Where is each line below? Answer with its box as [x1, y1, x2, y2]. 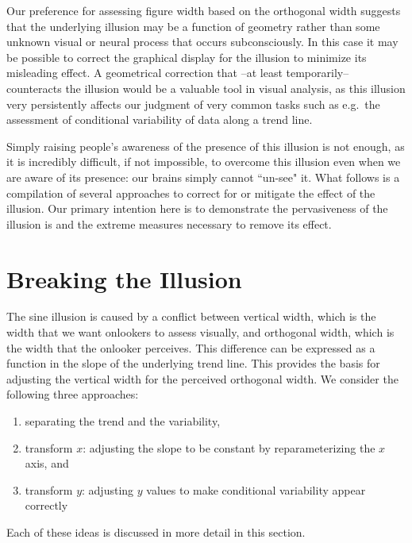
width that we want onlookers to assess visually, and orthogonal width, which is [6, 324, 395, 341]
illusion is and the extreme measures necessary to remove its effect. [6, 215, 332, 232]
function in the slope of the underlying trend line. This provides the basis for [6, 355, 380, 372]
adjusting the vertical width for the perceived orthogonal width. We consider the [6, 370, 399, 387]
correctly [25, 497, 68, 514]
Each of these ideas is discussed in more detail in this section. [6, 523, 306, 540]
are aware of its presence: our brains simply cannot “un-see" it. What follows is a [6, 168, 400, 185]
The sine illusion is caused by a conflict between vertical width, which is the [6, 308, 376, 325]
